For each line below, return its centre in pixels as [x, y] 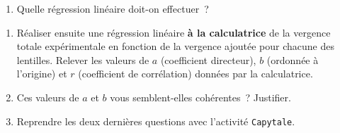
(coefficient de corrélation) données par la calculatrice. [195, 74]
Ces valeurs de [48, 97]
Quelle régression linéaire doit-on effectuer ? [113, 8]
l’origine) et [42, 74]
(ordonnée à [293, 59]
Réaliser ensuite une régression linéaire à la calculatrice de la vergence [174, 32]
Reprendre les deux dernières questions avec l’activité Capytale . [156, 121]
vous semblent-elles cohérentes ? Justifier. [200, 97]
